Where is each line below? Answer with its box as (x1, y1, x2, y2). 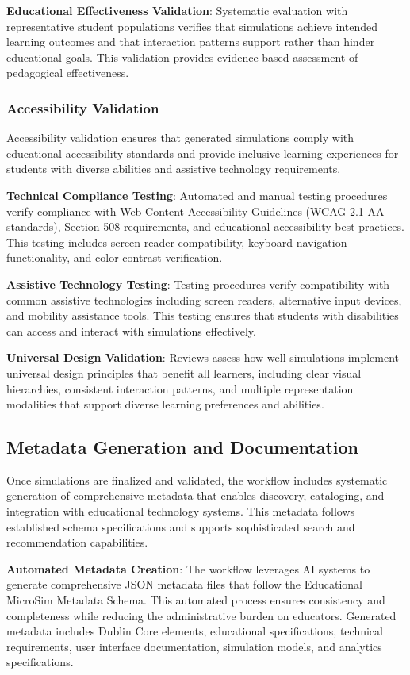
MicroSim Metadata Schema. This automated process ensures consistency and (6, 592, 385, 608)
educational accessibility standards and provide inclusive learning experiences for (6, 144, 399, 161)
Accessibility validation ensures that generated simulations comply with (6, 129, 354, 146)
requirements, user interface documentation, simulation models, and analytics (6, 638, 382, 654)
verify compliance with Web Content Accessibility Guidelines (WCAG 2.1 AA (6, 202, 385, 219)
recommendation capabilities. (6, 534, 148, 550)
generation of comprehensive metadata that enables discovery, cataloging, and (6, 487, 385, 504)
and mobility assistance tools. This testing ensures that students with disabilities (6, 307, 399, 324)
